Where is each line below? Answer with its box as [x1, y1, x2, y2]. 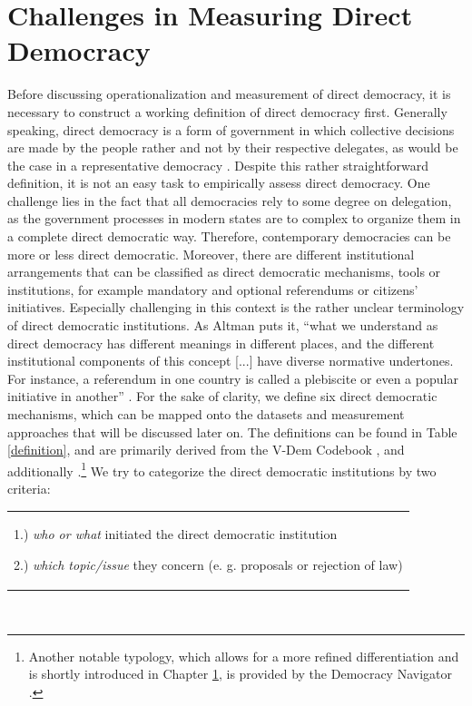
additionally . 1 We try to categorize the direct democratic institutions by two [7, 458, 437, 480]
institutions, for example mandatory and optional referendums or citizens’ [7, 279, 418, 299]
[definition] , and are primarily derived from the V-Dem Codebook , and [7, 440, 405, 459]
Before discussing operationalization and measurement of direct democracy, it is [7, 84, 451, 103]
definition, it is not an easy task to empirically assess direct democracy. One [7, 173, 430, 192]
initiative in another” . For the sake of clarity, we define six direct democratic [7, 387, 438, 406]
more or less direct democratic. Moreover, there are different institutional [7, 244, 415, 263]
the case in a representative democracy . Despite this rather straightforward [7, 155, 429, 174]
